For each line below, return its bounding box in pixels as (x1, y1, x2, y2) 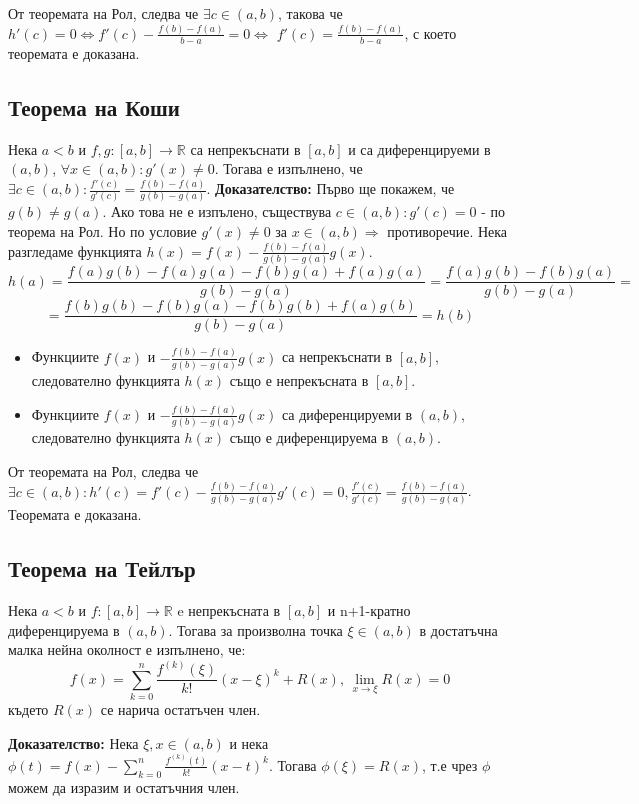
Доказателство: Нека (8, 732, 139, 753)
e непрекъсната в (177, 599, 281, 620)
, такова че (278, 3, 343, 23)
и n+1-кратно (327, 599, 411, 620)
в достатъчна (419, 619, 498, 640)
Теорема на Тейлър (8, 553, 196, 584)
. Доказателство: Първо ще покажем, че (206, 178, 455, 199)
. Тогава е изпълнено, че (214, 158, 363, 179)
